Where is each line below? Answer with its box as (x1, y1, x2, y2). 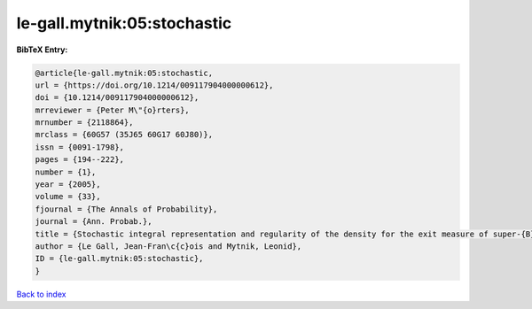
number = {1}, (35, 166, 97, 177)
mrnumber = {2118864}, (35, 118, 134, 127)
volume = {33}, (35, 191, 101, 202)
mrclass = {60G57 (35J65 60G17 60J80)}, (35, 129, 213, 140)
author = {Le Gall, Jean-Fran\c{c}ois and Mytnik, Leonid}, (35, 242, 302, 251)
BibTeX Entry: (16, 44, 68, 55)
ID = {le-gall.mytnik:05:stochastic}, (35, 253, 204, 264)
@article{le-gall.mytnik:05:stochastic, (35, 67, 213, 78)
